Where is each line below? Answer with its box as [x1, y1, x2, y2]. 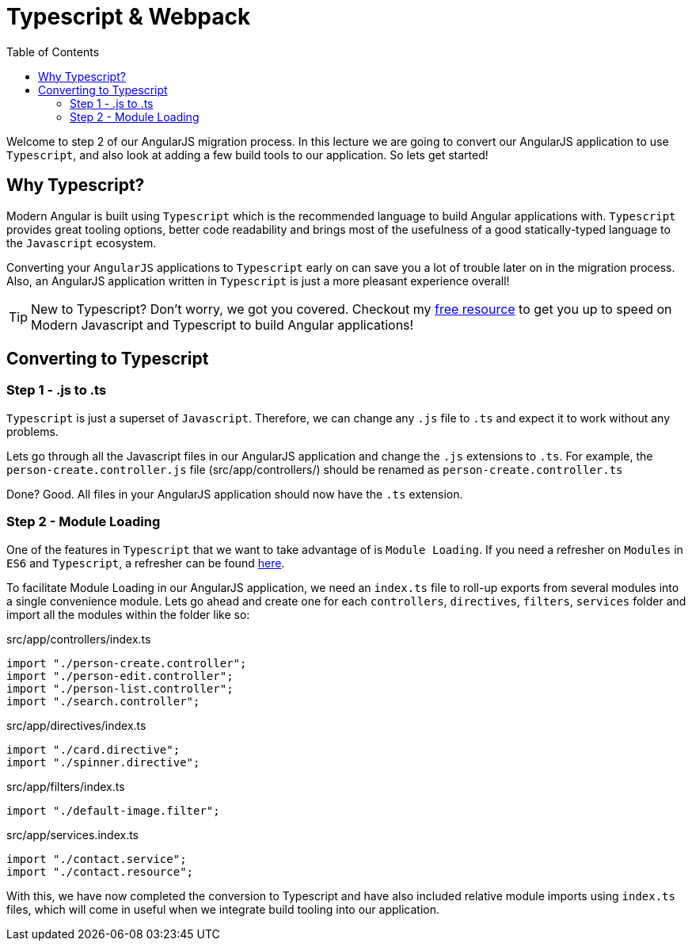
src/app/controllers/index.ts [6, 632, 151, 646]
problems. [6, 424, 59, 438]
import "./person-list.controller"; [6, 682, 234, 695]
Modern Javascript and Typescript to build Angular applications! [31, 316, 414, 333]
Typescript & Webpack [6, 3, 251, 30]
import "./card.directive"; [6, 743, 181, 756]
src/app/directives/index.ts [6, 718, 146, 732]
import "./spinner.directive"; [6, 755, 200, 769]
